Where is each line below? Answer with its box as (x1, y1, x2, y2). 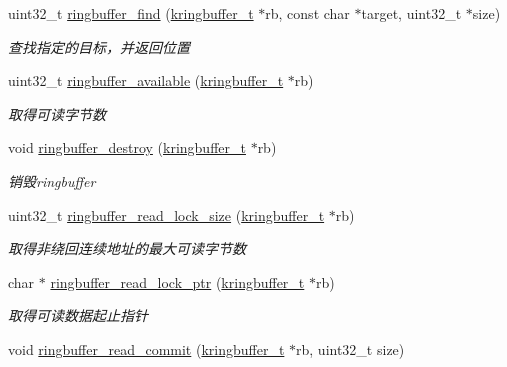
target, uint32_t (361, 3, 462, 23)
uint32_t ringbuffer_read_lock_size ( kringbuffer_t (8, 204, 325, 225)
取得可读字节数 (8, 103, 106, 124)
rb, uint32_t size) (296, 338, 405, 359)
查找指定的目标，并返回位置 (8, 36, 190, 57)
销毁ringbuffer (8, 170, 96, 191)
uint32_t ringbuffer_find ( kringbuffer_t (8, 3, 254, 23)
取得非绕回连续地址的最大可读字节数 (8, 238, 246, 259)
